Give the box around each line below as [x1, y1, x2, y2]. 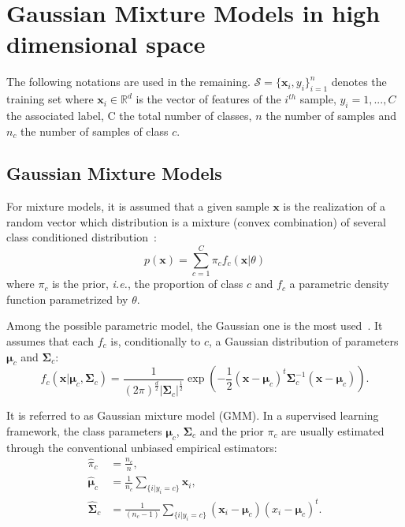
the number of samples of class [20, 122, 169, 139]
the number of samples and [266, 107, 397, 123]
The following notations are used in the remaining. [6, 73, 251, 90]
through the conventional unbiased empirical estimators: [6, 439, 277, 455]
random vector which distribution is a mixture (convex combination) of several [6, 213, 386, 230]
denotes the [331, 73, 387, 90]
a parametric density [289, 275, 389, 292]
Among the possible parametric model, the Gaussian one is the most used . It [6, 317, 383, 334]
